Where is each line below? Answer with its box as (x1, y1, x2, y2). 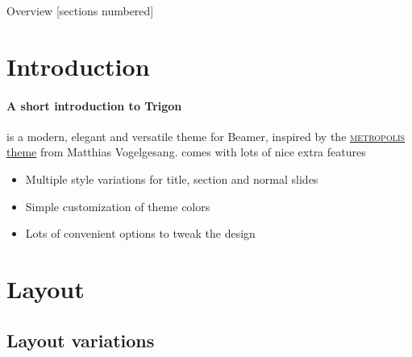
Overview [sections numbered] (6, 2, 154, 19)
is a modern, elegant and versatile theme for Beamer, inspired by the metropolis (6, 127, 406, 144)
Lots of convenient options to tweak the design (25, 225, 256, 242)
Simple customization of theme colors (25, 197, 210, 214)
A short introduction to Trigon (6, 97, 182, 114)
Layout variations (6, 327, 155, 352)
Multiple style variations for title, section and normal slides (25, 170, 318, 187)
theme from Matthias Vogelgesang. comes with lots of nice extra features (6, 143, 366, 160)
